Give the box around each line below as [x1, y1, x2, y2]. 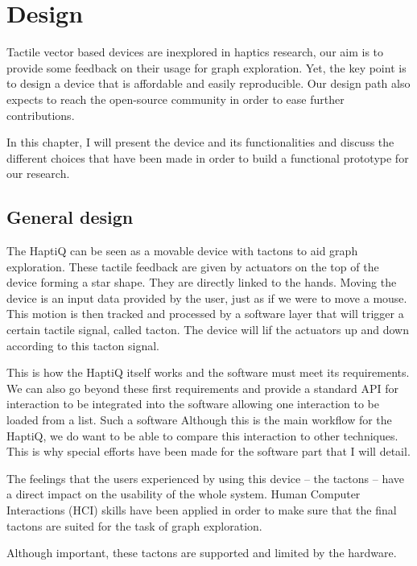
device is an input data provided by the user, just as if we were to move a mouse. [6, 289, 407, 306]
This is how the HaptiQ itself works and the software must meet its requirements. [6, 364, 410, 381]
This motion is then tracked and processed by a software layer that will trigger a [6, 305, 404, 322]
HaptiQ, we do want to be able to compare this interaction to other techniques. [6, 427, 398, 444]
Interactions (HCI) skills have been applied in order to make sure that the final [6, 501, 397, 518]
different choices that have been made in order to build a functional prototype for [6, 149, 409, 166]
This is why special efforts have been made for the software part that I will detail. [6, 443, 411, 460]
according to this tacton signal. [6, 337, 159, 353]
